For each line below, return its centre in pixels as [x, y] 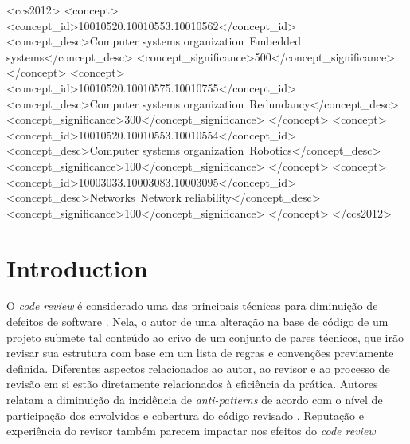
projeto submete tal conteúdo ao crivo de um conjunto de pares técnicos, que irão [205, 337]
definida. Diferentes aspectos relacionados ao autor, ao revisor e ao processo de [198, 368]
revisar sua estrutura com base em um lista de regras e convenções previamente [200, 353]
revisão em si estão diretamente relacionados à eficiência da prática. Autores [192, 384]
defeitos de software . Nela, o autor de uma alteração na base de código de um [197, 322]
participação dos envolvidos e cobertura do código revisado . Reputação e [185, 415]
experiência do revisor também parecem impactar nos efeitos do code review [191, 431]
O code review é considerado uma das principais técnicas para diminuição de [192, 306]
